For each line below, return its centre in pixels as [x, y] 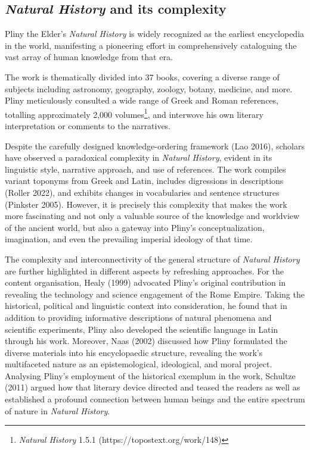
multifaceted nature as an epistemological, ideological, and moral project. [139, 364]
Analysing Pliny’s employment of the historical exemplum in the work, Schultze [150, 375]
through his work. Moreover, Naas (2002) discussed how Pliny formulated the [146, 341]
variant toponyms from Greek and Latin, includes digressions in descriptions [144, 181]
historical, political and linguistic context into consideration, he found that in [146, 306]
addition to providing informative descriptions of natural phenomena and [138, 317]
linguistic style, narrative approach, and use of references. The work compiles [145, 169]
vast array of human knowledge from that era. [89, 57]
